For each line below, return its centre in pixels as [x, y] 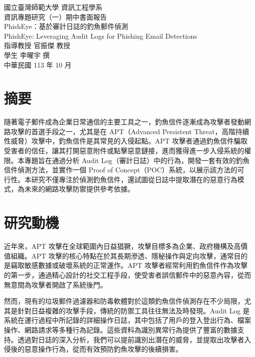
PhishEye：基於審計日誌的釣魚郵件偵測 [66, 26]
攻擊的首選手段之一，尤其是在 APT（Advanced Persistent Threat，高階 [123, 131]
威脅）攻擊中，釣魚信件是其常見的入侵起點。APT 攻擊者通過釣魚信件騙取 [129, 141]
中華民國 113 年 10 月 [38, 64]
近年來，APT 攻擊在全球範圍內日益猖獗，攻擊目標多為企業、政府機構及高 [122, 246]
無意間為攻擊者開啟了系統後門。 [55, 284]
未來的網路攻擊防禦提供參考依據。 [79, 189]
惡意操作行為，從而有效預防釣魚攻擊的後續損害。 [103, 349]
